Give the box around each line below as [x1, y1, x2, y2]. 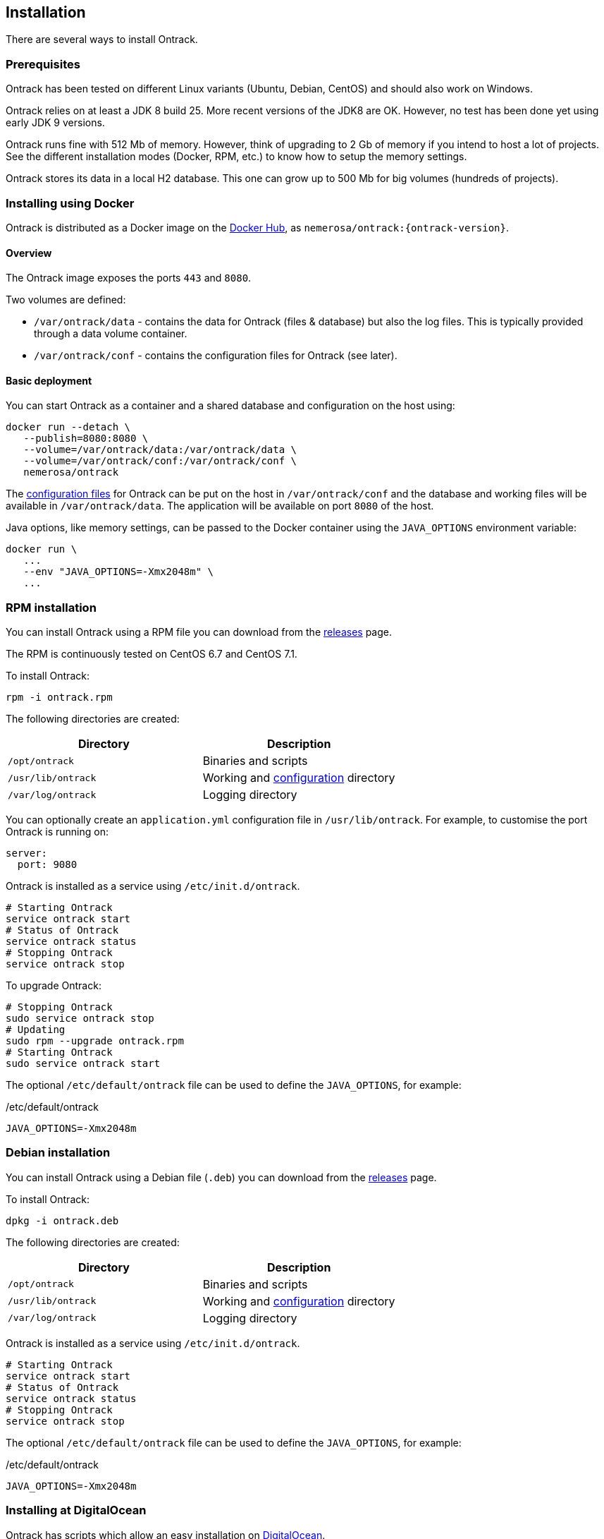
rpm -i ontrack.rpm [6, 692, 113, 704]
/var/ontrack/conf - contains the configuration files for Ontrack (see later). [34, 349, 397, 362]
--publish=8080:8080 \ [23, 433, 149, 445]
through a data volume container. [34, 327, 187, 340]
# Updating [6, 1024, 66, 1036]
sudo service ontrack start [6, 1058, 161, 1070]
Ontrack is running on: [6, 826, 109, 838]
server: [6, 847, 48, 859]
